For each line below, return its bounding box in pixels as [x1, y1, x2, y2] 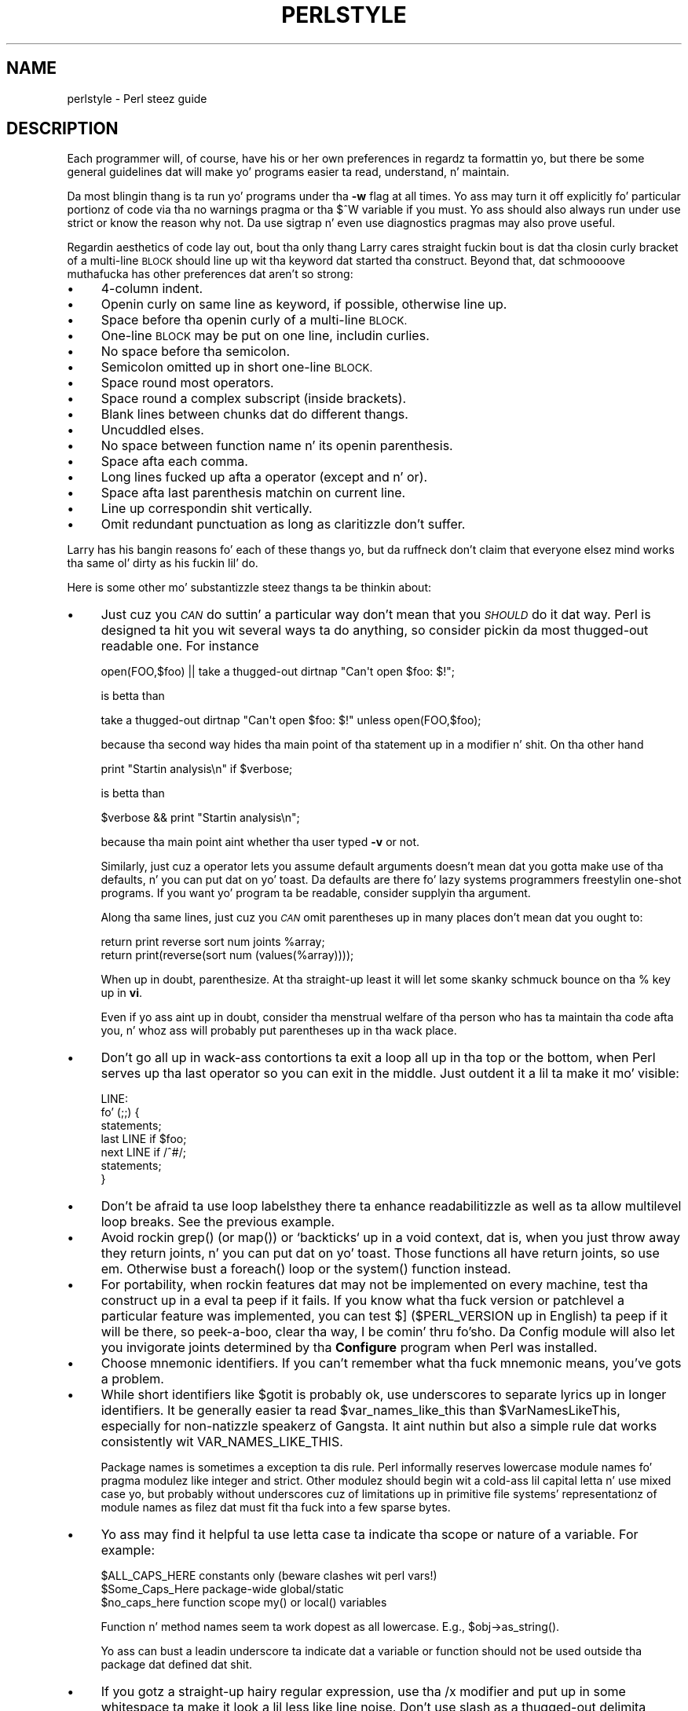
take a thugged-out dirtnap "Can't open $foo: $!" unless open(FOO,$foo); [101, 713, 481, 727]
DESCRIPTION [6, 119, 119, 139]
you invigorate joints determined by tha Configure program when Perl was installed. [101, 1339, 598, 1356]
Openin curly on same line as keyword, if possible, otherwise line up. [101, 296, 507, 313]
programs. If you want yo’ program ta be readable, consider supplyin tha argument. [101, 886, 531, 900]
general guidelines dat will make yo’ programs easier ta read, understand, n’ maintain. [67, 165, 510, 179]
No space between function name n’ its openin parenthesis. [101, 438, 453, 454]
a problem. [101, 1371, 164, 1387]
